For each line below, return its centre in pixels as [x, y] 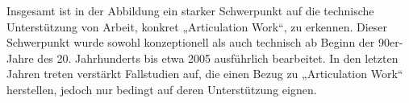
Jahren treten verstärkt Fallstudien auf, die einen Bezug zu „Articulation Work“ [205, 74]
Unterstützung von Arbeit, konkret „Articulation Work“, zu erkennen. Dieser [197, 26]
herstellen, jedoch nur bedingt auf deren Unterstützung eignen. [162, 89]
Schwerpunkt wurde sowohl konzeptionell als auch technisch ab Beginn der [191, 42]
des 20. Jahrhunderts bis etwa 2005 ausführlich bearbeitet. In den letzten [218, 58]
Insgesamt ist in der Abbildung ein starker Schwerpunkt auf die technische [190, 10]
